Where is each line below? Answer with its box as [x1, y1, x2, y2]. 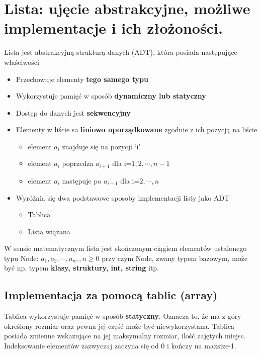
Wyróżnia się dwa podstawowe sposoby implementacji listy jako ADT [16, 192, 230, 203]
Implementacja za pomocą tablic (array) [4, 287, 218, 303]
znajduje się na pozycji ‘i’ [62, 141, 141, 151]
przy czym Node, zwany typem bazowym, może [102, 252, 248, 263]
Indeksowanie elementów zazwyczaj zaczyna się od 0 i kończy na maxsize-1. [4, 340, 236, 351]
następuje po [62, 175, 102, 186]
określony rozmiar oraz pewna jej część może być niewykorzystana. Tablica [4, 320, 235, 331]
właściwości [4, 56, 39, 67]
